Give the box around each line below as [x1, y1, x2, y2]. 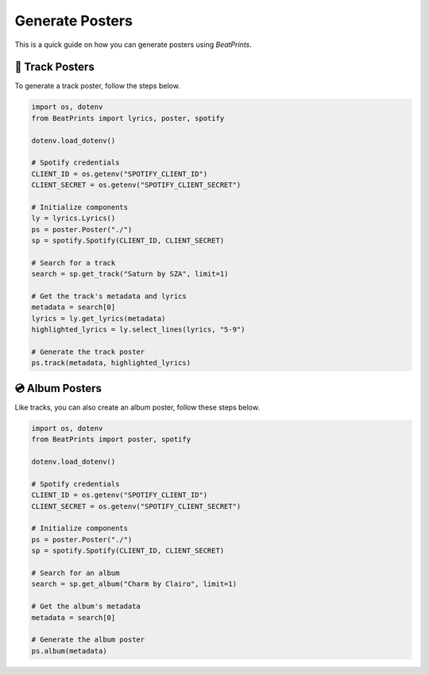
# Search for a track [31, 258, 116, 267]
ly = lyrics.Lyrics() [31, 214, 116, 223]
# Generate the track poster [31, 347, 145, 357]
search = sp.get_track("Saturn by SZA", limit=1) [31, 270, 229, 278]
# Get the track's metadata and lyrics [31, 292, 187, 301]
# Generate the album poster [31, 635, 145, 644]
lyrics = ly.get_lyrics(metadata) [31, 314, 166, 323]
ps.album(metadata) [31, 646, 107, 655]
